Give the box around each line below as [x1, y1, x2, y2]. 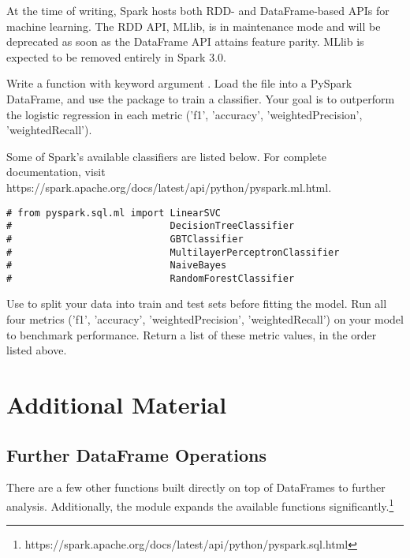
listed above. [6, 342, 67, 358]
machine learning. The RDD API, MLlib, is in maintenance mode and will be [6, 17, 381, 34]
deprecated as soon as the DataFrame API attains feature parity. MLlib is [6, 33, 364, 50]
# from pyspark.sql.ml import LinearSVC [6, 207, 222, 219]
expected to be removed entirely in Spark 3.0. [6, 48, 226, 65]
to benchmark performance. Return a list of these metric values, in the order [6, 326, 377, 343]
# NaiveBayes [6, 260, 227, 272]
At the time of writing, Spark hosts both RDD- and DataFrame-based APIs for [6, 2, 389, 18]
